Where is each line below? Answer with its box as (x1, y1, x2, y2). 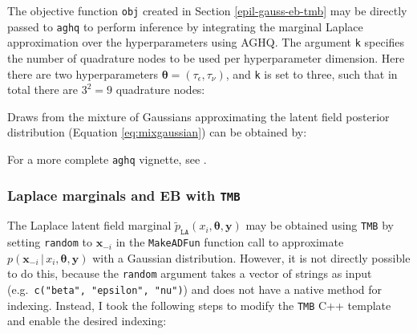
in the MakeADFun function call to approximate (115, 234, 344, 250)
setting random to (7, 234, 93, 250)
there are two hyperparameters (7, 65, 159, 82)
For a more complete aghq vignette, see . (7, 151, 207, 167)
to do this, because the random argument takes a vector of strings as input (7, 265, 372, 282)
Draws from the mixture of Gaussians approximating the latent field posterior (7, 108, 390, 124)
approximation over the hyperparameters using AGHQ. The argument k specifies (7, 34, 405, 51)
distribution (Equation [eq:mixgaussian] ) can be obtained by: (7, 124, 307, 141)
